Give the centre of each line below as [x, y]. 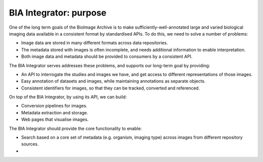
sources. [30, 144]
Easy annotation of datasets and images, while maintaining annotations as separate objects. [113, 81]
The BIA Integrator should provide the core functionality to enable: [75, 128]
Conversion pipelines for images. [54, 106]
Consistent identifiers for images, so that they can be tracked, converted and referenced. [111, 88]
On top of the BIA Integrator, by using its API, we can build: [68, 97]
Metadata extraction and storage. [55, 112]
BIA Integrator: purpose [58, 13]
